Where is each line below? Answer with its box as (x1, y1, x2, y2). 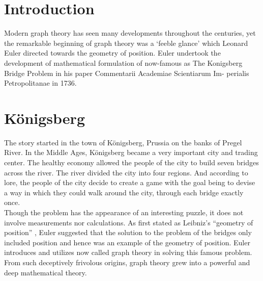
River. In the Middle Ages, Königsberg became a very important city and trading (4, 147, 258, 158)
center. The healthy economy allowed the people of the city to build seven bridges (4, 157, 259, 167)
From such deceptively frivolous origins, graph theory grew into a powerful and (4, 257, 250, 267)
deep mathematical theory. (4, 267, 87, 277)
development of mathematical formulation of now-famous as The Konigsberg (4, 57, 243, 68)
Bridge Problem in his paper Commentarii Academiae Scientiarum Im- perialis (4, 67, 249, 78)
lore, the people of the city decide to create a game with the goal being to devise (4, 177, 255, 188)
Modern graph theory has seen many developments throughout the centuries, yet (4, 28, 256, 38)
